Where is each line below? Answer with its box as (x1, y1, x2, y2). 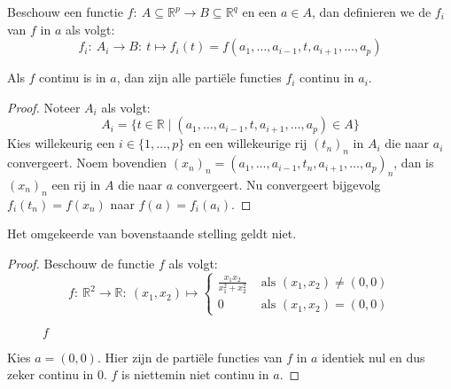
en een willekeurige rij (188, 134, 307, 152)
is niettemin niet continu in (121, 365, 269, 384)
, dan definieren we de (311, 3, 432, 20)
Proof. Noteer (7, 97, 81, 116)
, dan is (393, 153, 434, 172)
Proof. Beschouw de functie (7, 253, 155, 272)
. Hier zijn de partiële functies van (97, 347, 283, 366)
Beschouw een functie (7, 3, 123, 20)
